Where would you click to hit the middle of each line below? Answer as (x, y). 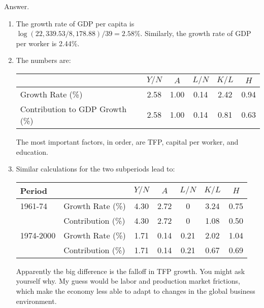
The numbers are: (43, 60)
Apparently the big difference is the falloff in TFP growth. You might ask (130, 271)
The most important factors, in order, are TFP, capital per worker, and (127, 141)
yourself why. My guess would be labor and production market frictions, (128, 281)
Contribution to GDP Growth (73, 109)
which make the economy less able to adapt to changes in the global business (136, 290)
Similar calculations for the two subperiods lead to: (95, 169)
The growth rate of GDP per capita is (75, 23)
